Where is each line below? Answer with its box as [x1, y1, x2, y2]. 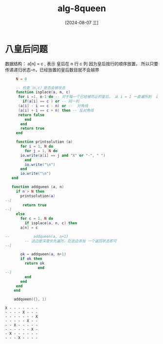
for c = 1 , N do [20, 216, 54, 221]
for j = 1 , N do [24, 148, 57, 153]
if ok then [20, 256, 42, 261]
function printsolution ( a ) [16, 139, 73, 144]
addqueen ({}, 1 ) [14, 297, 47, 302]
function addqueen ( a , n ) [11, 185, 64, 190]
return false [18, 113, 45, 117]
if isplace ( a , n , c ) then [24, 221, 77, 226]
